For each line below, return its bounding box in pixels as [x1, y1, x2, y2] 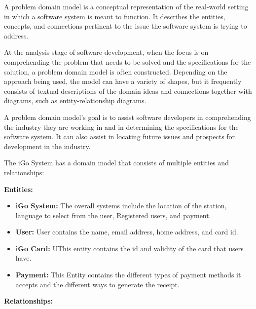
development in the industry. [4, 141, 91, 151]
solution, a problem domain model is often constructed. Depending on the [4, 66, 227, 77]
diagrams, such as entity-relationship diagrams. [4, 95, 146, 106]
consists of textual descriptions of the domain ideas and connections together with [4, 85, 252, 96]
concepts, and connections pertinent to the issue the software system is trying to [4, 21, 247, 31]
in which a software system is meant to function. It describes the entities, [4, 11, 225, 21]
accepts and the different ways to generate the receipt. [15, 279, 180, 289]
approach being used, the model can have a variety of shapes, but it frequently [4, 76, 242, 86]
